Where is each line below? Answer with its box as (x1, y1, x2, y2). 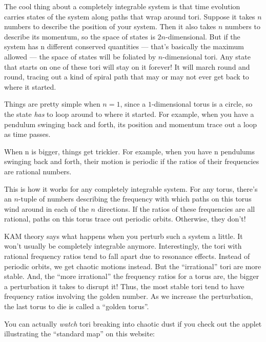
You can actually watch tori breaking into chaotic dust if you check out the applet (4, 318, 262, 329)
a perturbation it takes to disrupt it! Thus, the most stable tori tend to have (4, 280, 244, 291)
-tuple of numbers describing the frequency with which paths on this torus (18, 193, 252, 204)
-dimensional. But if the (165, 31, 240, 42)
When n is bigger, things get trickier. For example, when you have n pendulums (4, 146, 255, 156)
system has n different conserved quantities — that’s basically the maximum (4, 41, 244, 52)
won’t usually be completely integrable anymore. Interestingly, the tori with (4, 240, 242, 251)
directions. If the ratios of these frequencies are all (97, 203, 255, 214)
